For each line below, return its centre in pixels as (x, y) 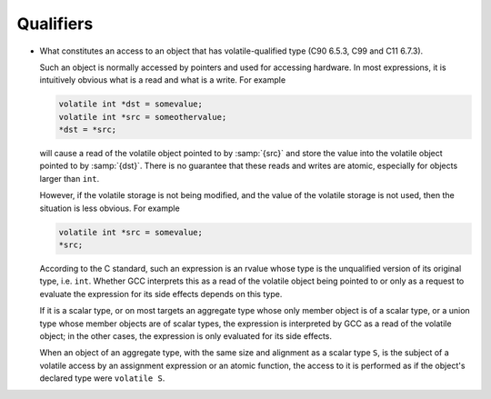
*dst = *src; (88, 130)
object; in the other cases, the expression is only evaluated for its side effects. (185, 335)
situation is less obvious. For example (110, 208)
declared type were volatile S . (102, 378)
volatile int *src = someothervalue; (143, 117)
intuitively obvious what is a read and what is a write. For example (163, 80)
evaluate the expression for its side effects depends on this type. (161, 294)
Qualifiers (55, 24)
